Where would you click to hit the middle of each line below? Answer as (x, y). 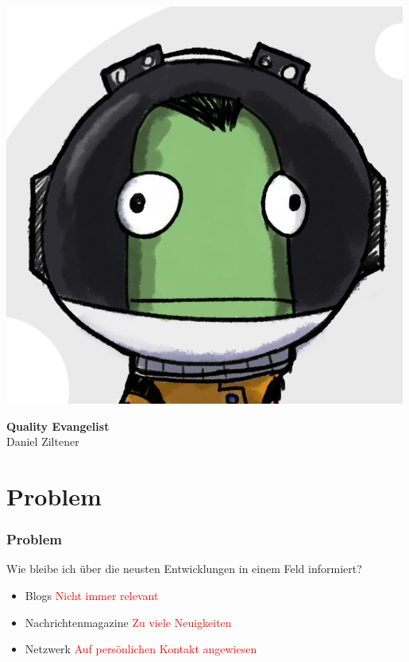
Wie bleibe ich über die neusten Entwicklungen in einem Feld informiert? (184, 569)
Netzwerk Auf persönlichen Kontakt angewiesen (141, 649)
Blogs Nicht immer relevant (92, 595)
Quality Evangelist (58, 426)
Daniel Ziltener (43, 441)
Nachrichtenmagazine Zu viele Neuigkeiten (128, 622)
